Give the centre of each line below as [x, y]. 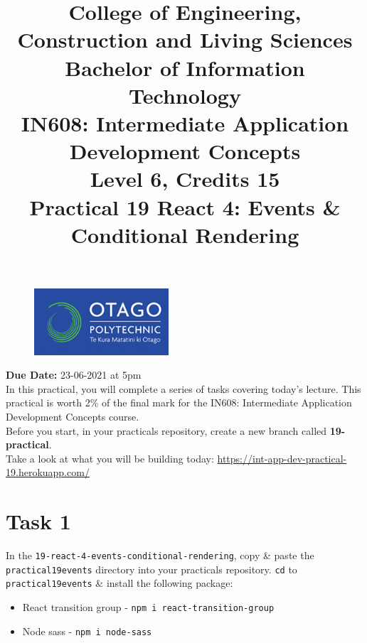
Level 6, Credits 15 [185, 179]
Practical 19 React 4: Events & [185, 206]
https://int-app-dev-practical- [282, 458]
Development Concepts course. [73, 416]
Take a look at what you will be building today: [110, 458]
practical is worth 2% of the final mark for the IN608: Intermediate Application [179, 402]
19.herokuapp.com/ [48, 472]
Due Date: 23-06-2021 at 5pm [74, 375]
